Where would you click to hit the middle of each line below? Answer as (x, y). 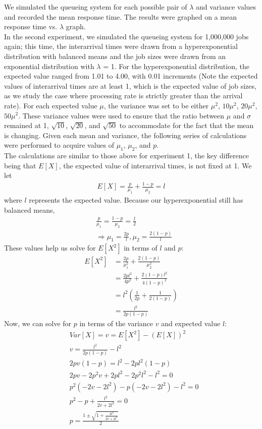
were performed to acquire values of (59, 145)
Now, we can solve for (38, 323)
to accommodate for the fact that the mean (187, 125)
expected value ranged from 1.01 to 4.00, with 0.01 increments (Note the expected (131, 76)
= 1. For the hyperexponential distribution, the (176, 66)
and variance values (226, 7)
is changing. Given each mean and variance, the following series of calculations (125, 135)
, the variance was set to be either (156, 105)
